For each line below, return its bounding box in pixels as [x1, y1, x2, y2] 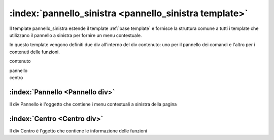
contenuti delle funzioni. [9, 49, 60, 55]
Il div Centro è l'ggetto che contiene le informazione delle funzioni [9, 127, 147, 134]
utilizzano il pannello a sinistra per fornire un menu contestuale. [9, 32, 142, 38]
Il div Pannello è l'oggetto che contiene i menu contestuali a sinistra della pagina [9, 101, 177, 107]
